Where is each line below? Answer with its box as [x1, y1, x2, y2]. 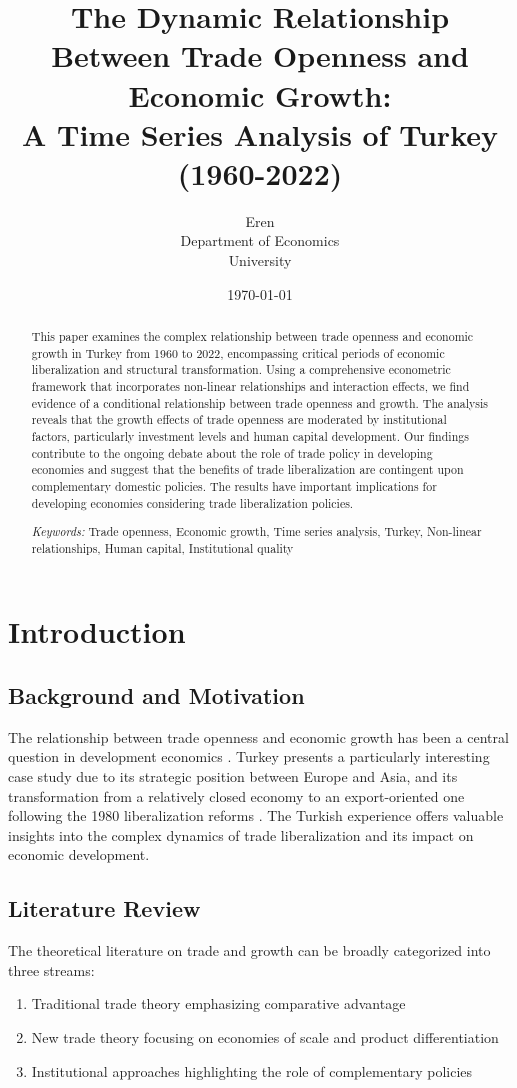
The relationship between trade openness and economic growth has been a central [8, 726, 509, 747]
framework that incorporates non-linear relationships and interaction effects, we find [31, 378, 470, 395]
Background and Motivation [8, 680, 305, 711]
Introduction [8, 611, 186, 652]
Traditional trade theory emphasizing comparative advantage [31, 993, 406, 1014]
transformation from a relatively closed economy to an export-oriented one [8, 785, 465, 806]
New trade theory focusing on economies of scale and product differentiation [31, 1027, 499, 1047]
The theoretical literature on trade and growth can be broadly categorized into [8, 940, 491, 961]
